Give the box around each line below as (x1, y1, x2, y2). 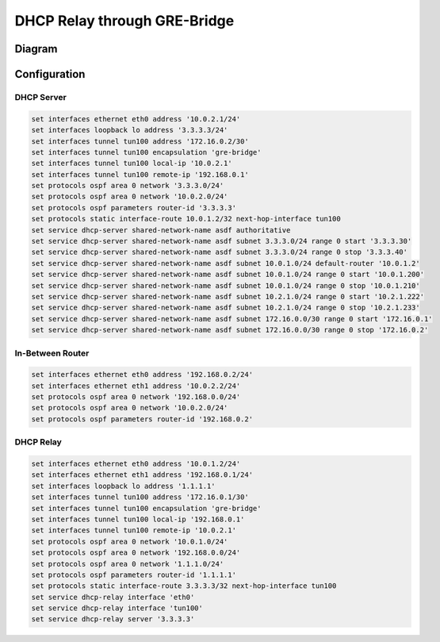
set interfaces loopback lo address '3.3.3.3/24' (31, 125, 228, 135)
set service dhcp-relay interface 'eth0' (31, 592, 195, 602)
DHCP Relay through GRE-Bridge (14, 12, 235, 29)
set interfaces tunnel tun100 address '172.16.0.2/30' (31, 136, 249, 146)
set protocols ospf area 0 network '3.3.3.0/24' (31, 181, 224, 190)
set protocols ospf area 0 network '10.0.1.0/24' (31, 536, 228, 546)
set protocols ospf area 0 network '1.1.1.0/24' (31, 559, 224, 568)
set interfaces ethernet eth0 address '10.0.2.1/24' (31, 114, 241, 123)
